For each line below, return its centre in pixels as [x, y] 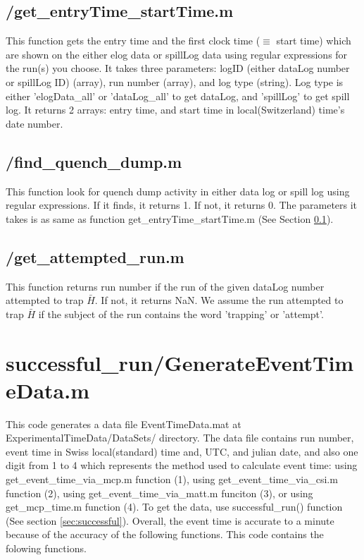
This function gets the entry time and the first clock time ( [133, 41]
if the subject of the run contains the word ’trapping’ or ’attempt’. [181, 314]
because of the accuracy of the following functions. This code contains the [165, 534]
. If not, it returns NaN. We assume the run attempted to [219, 300]
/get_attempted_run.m [95, 256]
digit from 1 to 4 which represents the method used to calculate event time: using [182, 465]
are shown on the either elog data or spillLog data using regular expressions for [177, 54]
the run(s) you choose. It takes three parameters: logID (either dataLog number [178, 68]
